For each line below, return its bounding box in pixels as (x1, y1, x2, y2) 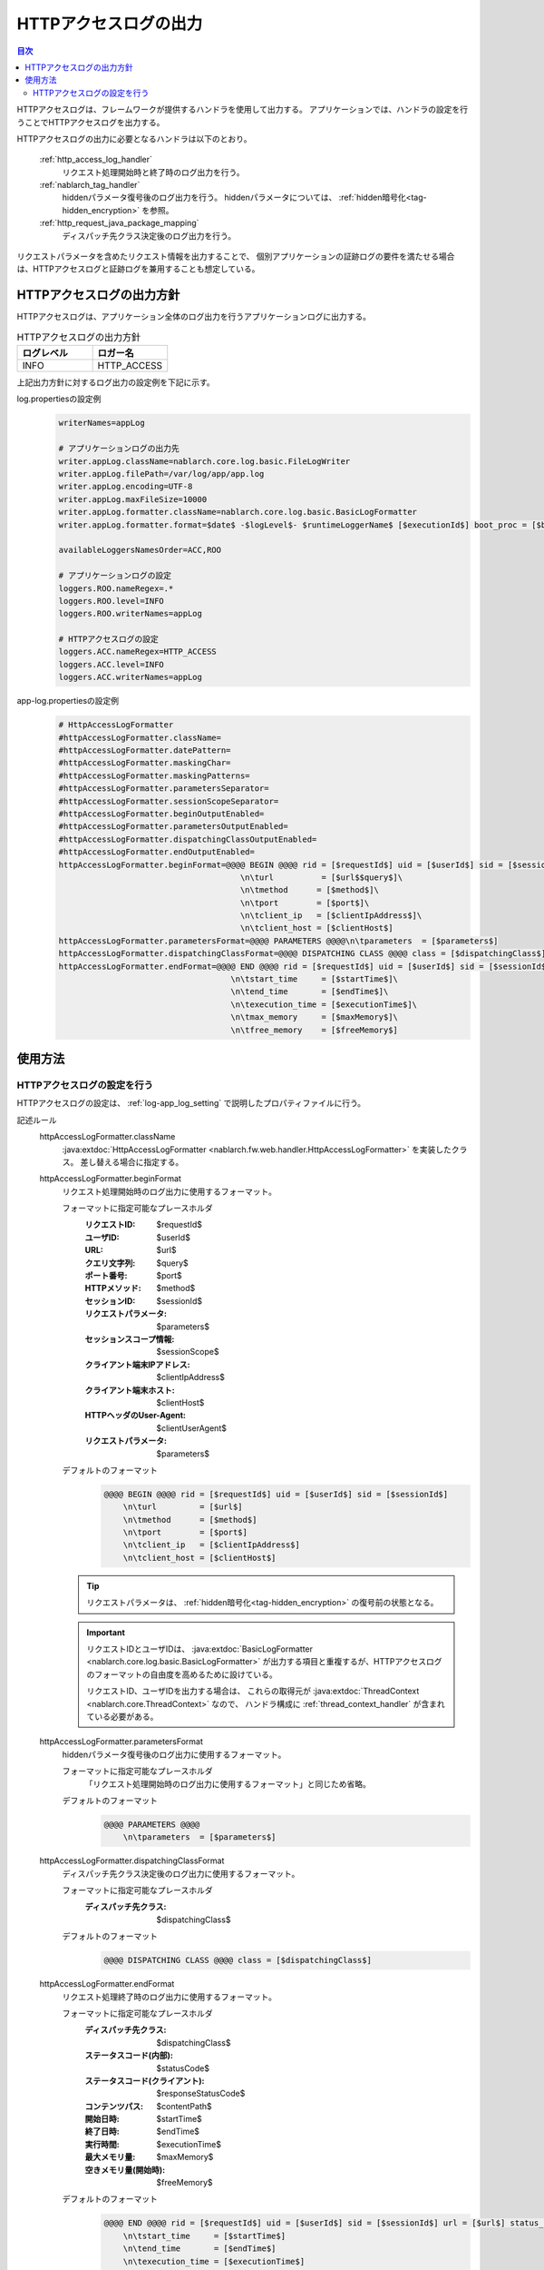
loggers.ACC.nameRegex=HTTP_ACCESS (58, 646, 217, 657)
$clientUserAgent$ (156, 1422, 227, 1434)
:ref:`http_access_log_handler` (39, 154, 153, 165)
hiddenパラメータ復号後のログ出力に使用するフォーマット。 (62, 1749, 287, 1760)
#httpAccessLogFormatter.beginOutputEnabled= (58, 808, 265, 819)
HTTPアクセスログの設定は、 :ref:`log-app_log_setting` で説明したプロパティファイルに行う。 (16, 1098, 366, 1109)
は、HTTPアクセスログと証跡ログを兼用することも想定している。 (16, 263, 260, 274)
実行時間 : (84, 2138, 120, 2149)
